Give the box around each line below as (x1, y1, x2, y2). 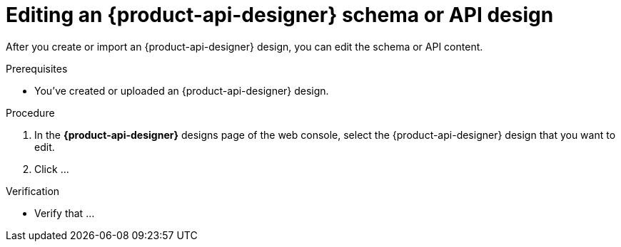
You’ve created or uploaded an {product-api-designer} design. (34, 84, 329, 97)
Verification (6, 184, 60, 197)
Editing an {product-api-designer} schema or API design (6, 3, 554, 27)
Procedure (6, 106, 55, 119)
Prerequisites (6, 62, 68, 75)
